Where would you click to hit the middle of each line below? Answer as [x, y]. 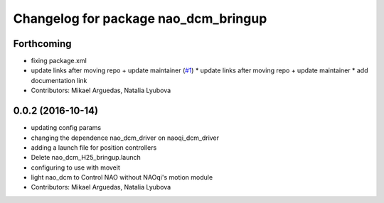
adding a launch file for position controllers [94, 147]
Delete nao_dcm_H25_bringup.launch [86, 158]
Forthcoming [42, 44]
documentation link [59, 80]
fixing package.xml [59, 61]
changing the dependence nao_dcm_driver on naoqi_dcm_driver [125, 138]
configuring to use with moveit [75, 168]
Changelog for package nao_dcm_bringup [140, 18]
